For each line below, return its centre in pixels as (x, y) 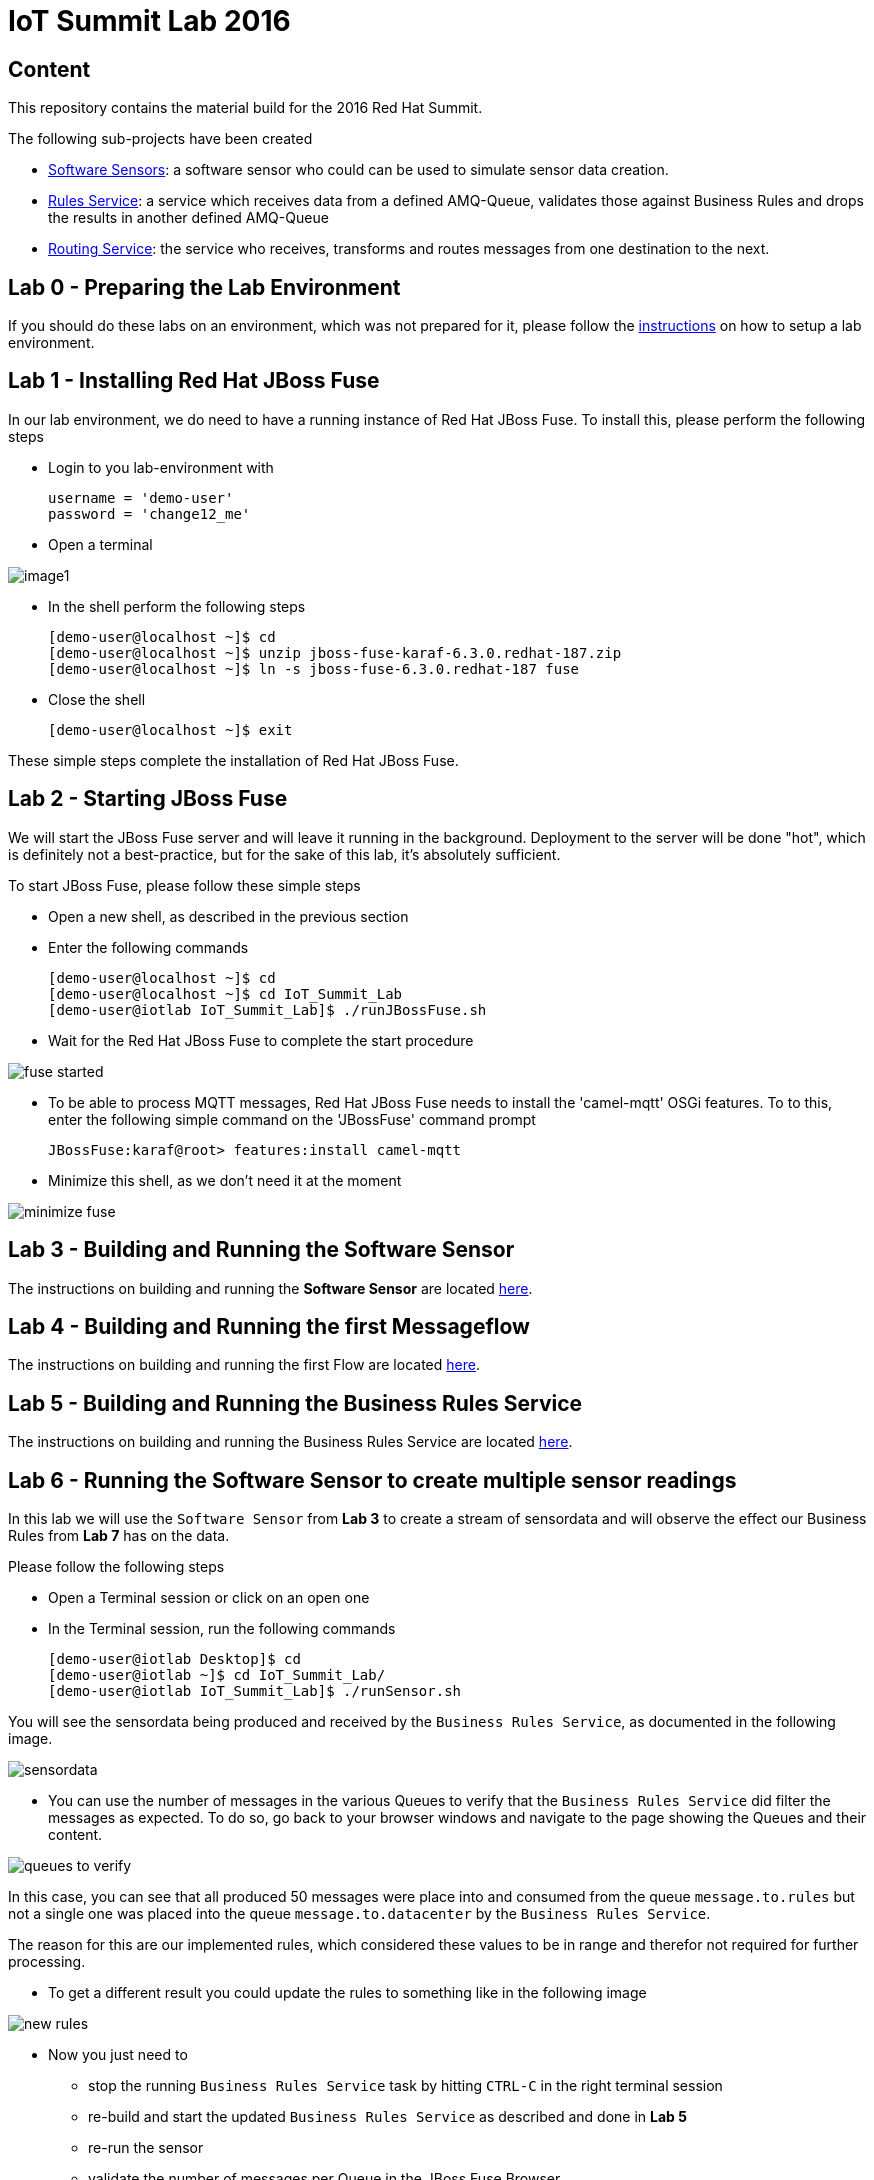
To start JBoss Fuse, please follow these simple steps (184, 885)
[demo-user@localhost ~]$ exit (170, 729)
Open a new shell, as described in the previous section (228, 916)
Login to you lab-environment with (161, 467)
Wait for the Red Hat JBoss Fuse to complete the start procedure (261, 1040)
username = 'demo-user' (141, 497)
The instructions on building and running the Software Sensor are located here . (270, 1288)
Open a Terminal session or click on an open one (209, 1598)
